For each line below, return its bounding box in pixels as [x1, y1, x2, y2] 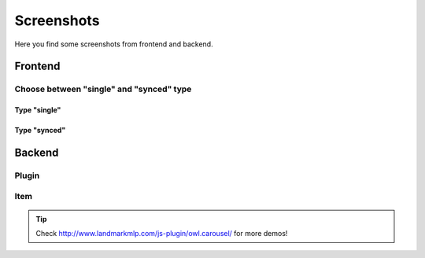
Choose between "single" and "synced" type [14, 83, 192, 94]
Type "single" [14, 105, 61, 115]
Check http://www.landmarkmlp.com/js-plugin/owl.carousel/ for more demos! [35, 229, 288, 238]
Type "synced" [14, 126, 66, 135]
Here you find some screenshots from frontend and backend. [14, 39, 213, 49]
